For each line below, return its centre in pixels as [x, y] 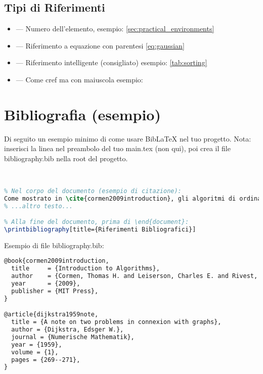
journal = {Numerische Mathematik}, [73, 337]
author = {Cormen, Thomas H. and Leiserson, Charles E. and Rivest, [135, 276]
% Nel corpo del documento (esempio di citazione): [93, 191]
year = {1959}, [37, 344]
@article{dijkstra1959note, [51, 315]
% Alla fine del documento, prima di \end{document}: [97, 222]
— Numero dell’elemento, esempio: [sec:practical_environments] [115, 29]
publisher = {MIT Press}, [55, 291]
